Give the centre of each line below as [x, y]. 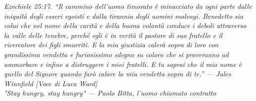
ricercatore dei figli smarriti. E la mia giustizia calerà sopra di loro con [111, 45]
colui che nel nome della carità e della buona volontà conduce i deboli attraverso [125, 25]
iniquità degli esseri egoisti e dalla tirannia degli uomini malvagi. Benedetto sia [124, 16]
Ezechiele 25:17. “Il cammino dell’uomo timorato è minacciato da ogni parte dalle [128, 6]
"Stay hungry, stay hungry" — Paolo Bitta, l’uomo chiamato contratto [110, 93]
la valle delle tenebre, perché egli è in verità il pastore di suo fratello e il [113, 35]
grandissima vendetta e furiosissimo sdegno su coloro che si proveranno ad [116, 54]
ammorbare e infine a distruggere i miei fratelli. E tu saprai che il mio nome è [123, 64]
